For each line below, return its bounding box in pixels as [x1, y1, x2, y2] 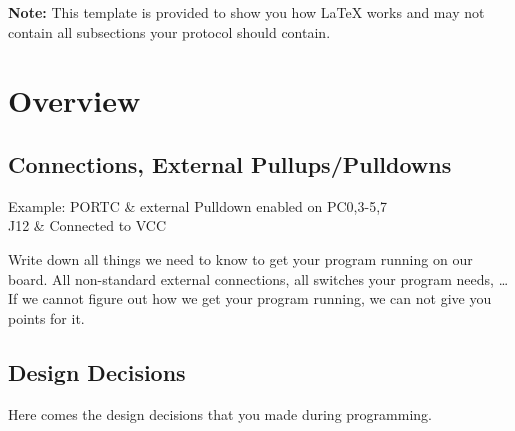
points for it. [8, 307, 85, 328]
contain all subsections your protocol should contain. [8, 21, 331, 42]
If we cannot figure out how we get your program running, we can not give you [8, 288, 492, 309]
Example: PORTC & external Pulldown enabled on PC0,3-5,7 [8, 195, 388, 216]
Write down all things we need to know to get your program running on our [8, 248, 473, 269]
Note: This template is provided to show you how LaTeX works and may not [8, 2, 485, 22]
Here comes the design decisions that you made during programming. [8, 403, 432, 424]
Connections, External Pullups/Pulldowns [8, 148, 452, 179]
